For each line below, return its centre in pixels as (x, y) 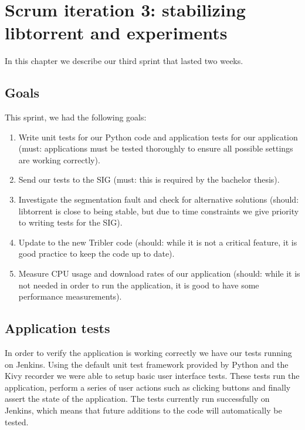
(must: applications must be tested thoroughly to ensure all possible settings (156, 148)
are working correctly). (59, 159)
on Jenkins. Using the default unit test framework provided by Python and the (147, 364)
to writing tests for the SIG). (70, 222)
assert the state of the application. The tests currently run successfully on (137, 399)
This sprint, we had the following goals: (76, 117)
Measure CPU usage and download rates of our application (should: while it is (159, 273)
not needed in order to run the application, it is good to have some (139, 285)
